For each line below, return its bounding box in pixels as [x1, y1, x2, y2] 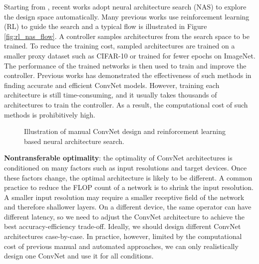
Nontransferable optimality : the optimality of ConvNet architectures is [4, 152, 233, 163]
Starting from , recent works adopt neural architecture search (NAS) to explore [4, 1, 247, 11]
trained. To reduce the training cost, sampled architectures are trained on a [4, 40, 235, 51]
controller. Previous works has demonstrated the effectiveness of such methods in [4, 70, 252, 80]
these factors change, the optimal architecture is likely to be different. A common [4, 172, 253, 182]
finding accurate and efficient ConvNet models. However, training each [4, 79, 220, 90]
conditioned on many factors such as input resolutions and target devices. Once [4, 162, 247, 172]
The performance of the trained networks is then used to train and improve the [4, 60, 247, 70]
